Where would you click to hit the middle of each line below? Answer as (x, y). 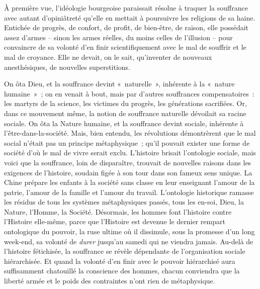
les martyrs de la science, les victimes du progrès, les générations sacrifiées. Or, (125, 103)
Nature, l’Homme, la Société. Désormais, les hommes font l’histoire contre (118, 211)
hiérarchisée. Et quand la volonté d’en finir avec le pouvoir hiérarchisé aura (120, 261)
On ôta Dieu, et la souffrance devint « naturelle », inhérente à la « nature (119, 84)
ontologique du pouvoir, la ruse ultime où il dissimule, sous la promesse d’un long (129, 231)
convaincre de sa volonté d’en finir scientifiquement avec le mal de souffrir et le (125, 47)
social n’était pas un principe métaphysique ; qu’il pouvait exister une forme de (127, 142)
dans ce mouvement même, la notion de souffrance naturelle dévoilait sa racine (125, 113)
